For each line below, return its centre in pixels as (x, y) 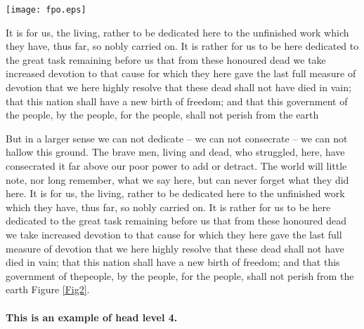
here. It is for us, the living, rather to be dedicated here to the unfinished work (175, 193)
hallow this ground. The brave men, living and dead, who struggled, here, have (175, 152)
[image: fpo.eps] (46, 10)
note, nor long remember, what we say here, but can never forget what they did (177, 179)
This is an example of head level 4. (92, 317)
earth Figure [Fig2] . (48, 289)
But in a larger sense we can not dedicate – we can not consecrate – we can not (177, 138)
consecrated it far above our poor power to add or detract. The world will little (176, 166)
